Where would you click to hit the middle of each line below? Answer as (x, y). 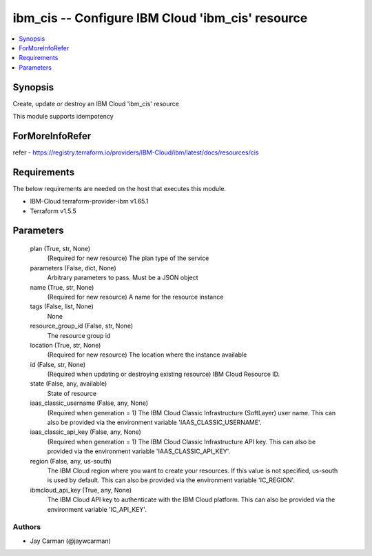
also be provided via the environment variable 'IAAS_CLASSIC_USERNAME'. (154, 423)
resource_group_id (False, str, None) (82, 326)
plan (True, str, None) (60, 249)
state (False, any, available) (69, 384)
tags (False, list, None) (62, 306)
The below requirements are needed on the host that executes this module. (120, 188)
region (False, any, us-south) (71, 461)
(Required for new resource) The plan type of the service (128, 258)
